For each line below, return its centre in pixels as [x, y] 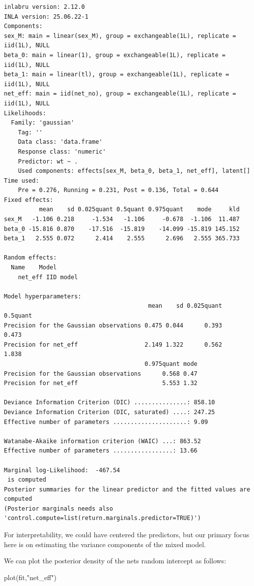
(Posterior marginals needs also [58, 508]
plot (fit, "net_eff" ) [30, 577]
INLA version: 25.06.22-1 [46, 16]
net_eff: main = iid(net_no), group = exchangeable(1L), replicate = [120, 94]
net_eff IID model [48, 277]
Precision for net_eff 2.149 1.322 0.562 [113, 344]
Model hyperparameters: [43, 296]
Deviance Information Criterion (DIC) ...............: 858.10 [110, 403]
